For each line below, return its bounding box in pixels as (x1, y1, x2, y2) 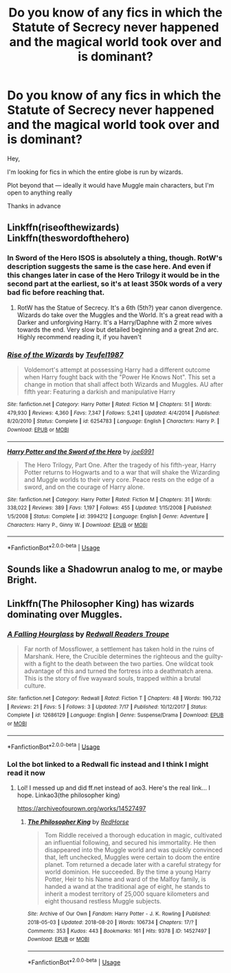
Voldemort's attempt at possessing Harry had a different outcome (23, 365, 211, 374)
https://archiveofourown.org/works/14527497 (16, 805, 146, 813)
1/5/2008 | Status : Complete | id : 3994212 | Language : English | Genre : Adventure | (7, 512, 208, 520)
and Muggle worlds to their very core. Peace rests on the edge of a (23, 475, 214, 483)
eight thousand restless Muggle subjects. (44, 897, 162, 905)
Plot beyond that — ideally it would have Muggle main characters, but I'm (7, 181, 214, 189)
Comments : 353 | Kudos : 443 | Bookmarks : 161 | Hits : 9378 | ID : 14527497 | (27, 927, 211, 934)
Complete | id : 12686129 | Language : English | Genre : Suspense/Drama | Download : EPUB (7, 712, 224, 719)
